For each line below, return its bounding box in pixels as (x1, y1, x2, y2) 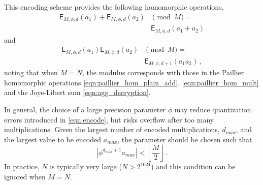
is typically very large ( (50, 161, 122, 172)
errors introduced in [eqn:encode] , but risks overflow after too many (4, 114, 214, 125)
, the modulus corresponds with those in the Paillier (82, 67, 244, 78)
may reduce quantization (174, 104, 251, 114)
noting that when (4, 67, 58, 78)
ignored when (4, 171, 46, 181)
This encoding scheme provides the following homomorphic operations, (4, 2, 224, 12)
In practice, (4, 161, 40, 172)
